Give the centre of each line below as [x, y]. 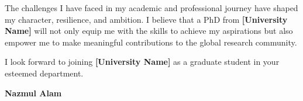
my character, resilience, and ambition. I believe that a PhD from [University [146, 19]
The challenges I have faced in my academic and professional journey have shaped [151, 8]
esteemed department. [44, 73]
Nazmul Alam [33, 93]
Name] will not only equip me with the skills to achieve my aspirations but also [149, 31]
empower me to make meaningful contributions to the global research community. [151, 42]
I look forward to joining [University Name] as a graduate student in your [142, 62]
